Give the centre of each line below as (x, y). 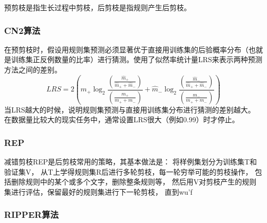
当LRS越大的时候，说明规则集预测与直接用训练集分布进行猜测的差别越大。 (130, 109)
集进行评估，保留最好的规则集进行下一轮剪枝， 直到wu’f (98, 191)
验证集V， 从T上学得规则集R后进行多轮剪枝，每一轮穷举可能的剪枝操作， (128, 171)
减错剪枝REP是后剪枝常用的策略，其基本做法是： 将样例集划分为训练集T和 (131, 161)
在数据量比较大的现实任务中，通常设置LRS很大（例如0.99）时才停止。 (122, 119)
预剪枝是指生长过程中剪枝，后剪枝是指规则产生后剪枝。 (98, 7)
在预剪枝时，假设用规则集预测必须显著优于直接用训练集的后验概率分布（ (126, 49)
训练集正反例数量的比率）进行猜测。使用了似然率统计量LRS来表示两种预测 (137, 59)
